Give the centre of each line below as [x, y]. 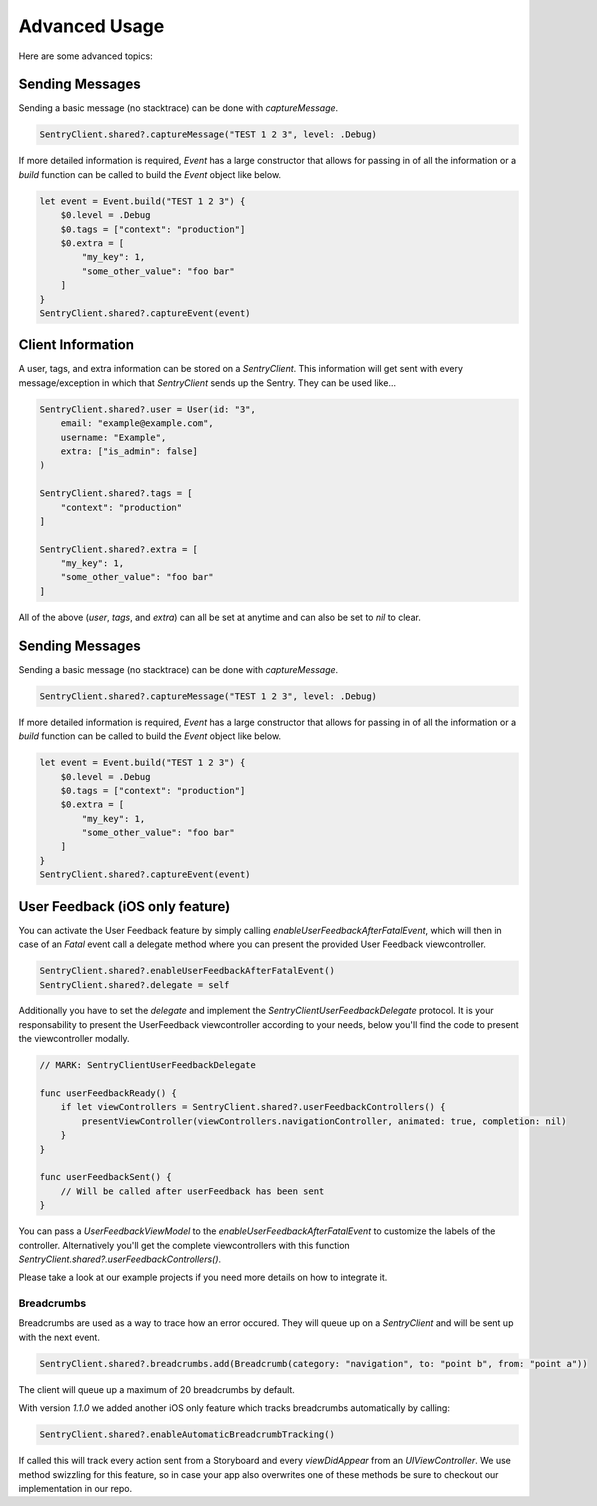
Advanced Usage [91, 26]
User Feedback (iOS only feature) [124, 906]
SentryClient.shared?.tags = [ [116, 493]
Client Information [76, 345]
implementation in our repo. [75, 1488]
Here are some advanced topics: [86, 56]
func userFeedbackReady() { [108, 1093]
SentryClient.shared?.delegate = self [134, 984]
